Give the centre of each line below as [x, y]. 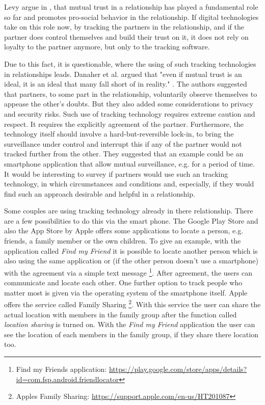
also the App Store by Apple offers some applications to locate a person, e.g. [124, 231]
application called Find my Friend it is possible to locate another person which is [131, 250]
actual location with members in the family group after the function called [121, 314]
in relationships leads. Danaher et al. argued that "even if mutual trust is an [123, 74]
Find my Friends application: [61, 369]
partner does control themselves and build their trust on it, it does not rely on [126, 36]
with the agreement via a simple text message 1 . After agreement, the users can [128, 272]
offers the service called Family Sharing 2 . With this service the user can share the [132, 303]
